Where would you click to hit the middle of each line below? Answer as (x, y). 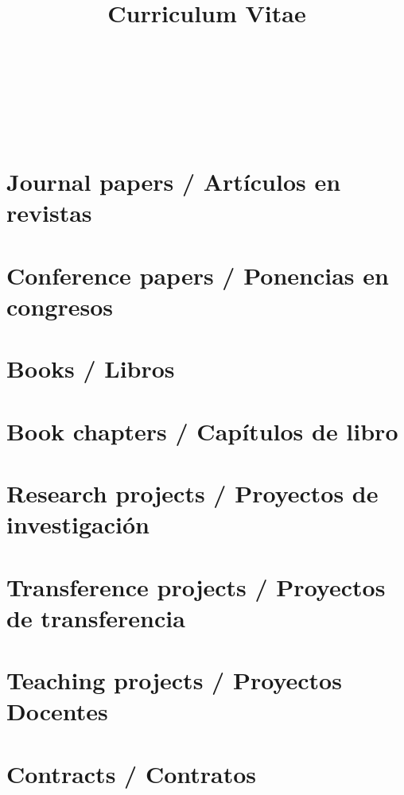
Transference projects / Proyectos (196, 586)
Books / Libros (91, 368)
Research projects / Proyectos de (192, 493)
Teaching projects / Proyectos (174, 680)
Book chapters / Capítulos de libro (202, 430)
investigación (78, 524)
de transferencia (96, 617)
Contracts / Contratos (132, 773)
